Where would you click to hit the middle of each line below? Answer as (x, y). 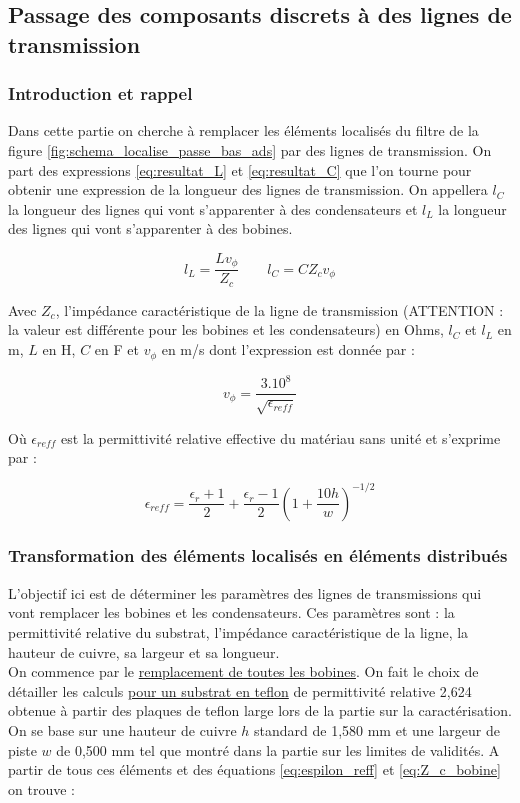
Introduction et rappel (100, 93)
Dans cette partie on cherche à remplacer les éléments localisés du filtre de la (243, 130)
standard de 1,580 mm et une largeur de (377, 729)
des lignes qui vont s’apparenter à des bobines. (150, 228)
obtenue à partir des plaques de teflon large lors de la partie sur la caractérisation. (260, 710)
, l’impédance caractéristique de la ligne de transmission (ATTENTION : (279, 309)
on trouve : (41, 788)
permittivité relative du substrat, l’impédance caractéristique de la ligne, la (238, 631)
